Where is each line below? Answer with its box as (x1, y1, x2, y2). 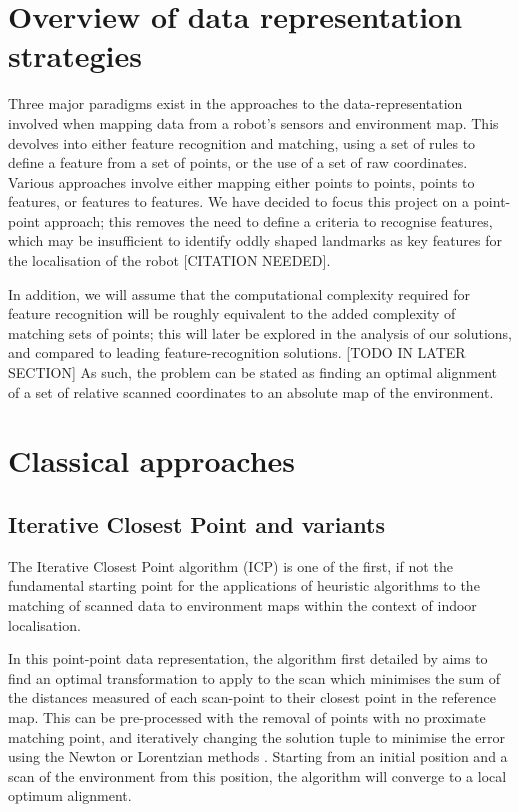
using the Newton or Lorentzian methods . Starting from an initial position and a (8, 746, 508, 767)
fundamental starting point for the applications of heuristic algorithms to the (8, 575, 480, 596)
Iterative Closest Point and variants (8, 508, 385, 539)
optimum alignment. (8, 785, 132, 806)
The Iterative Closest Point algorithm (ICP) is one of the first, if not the (8, 555, 453, 576)
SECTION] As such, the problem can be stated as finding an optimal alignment (8, 362, 497, 383)
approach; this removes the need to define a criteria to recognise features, (44, 210, 493, 231)
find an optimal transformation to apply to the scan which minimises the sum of (8, 667, 501, 688)
